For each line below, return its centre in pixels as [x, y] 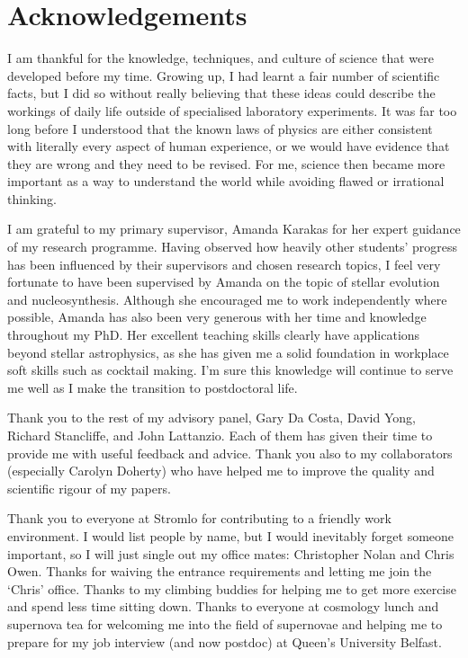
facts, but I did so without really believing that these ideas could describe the [221, 93]
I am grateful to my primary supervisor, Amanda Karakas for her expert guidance [234, 229]
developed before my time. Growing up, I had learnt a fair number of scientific [224, 75]
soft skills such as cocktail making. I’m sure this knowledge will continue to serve [230, 370]
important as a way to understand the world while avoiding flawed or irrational [226, 181]
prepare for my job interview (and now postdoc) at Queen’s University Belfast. [225, 641]
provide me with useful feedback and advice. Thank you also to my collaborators [230, 453]
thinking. [32, 198]
